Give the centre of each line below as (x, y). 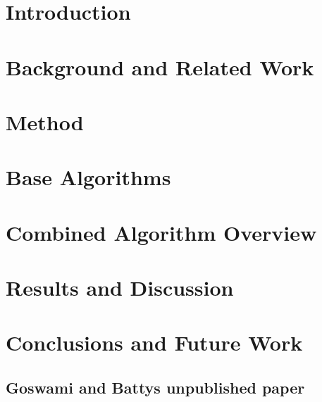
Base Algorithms (88, 177)
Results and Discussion (120, 288)
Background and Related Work (160, 67)
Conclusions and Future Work (154, 343)
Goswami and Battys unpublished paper (155, 388)
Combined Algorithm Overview (161, 232)
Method (45, 121)
